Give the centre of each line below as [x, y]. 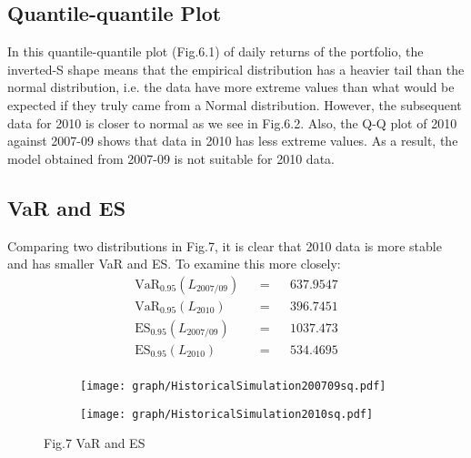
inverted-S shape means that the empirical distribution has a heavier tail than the [236, 69]
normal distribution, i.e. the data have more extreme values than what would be [231, 87]
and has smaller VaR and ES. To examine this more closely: [174, 264]
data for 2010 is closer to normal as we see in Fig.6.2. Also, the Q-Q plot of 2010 [232, 122]
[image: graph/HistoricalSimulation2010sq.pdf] [227, 414]
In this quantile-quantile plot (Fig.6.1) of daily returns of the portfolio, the [215, 51]
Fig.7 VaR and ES [95, 443]
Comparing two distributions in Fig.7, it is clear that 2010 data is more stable [225, 245]
